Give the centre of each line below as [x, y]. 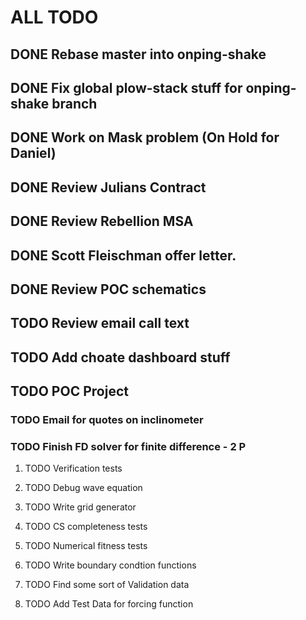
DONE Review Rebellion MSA [102, 221]
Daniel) [33, 153]
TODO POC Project [69, 391]
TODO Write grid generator [80, 507]
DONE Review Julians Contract [108, 187]
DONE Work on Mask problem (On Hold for [145, 137]
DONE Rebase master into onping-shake [138, 54]
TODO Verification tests [73, 468]
